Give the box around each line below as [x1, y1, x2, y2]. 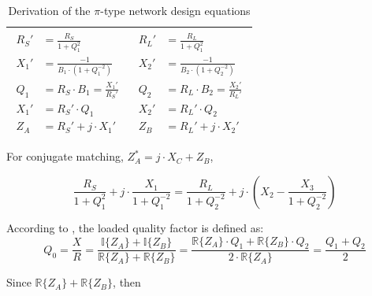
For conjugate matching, [6, 148, 124, 165]
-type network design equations [100, 2, 251, 18]
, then [113, 274, 141, 290]
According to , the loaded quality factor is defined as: [6, 219, 264, 235]
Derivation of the [8, 2, 91, 18]
